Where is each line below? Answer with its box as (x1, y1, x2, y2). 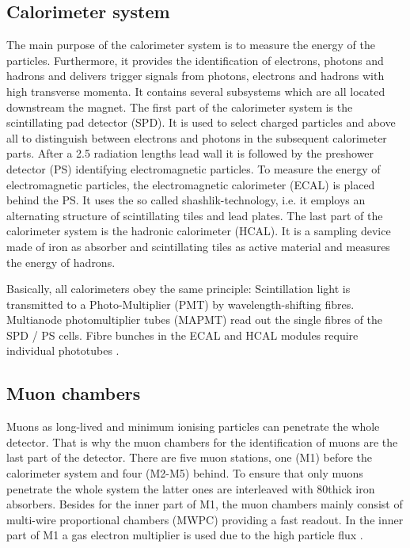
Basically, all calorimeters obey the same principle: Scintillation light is (6, 280, 351, 297)
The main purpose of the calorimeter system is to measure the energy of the (6, 36, 376, 53)
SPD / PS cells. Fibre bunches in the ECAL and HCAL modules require (6, 326, 359, 343)
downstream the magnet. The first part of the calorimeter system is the (6, 98, 353, 115)
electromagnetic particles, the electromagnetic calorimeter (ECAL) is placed (6, 176, 375, 192)
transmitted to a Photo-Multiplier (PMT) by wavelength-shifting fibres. (6, 295, 355, 312)
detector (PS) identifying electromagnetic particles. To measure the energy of (6, 160, 381, 177)
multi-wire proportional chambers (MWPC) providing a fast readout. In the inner (6, 511, 404, 527)
